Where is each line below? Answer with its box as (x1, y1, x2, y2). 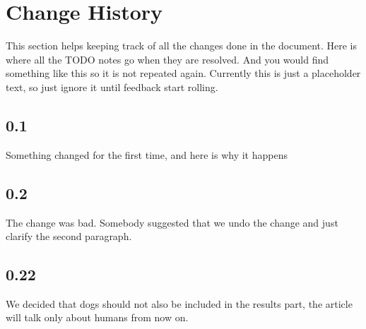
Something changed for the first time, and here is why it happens (6, 147, 288, 162)
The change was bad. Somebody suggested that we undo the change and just (6, 215, 338, 229)
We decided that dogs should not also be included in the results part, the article (6, 296, 353, 311)
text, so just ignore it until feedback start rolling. (6, 79, 218, 94)
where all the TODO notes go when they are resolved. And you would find (6, 52, 329, 66)
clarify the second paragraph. (6, 229, 132, 244)
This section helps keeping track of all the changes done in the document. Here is (6, 38, 358, 53)
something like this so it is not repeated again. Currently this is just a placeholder (6, 66, 361, 80)
